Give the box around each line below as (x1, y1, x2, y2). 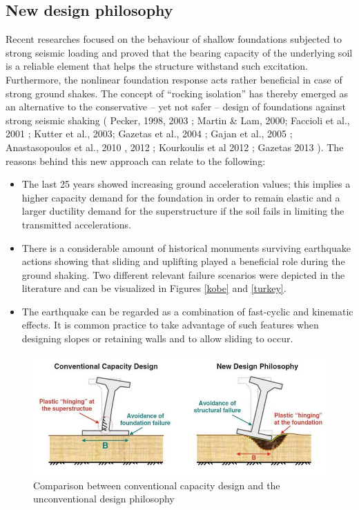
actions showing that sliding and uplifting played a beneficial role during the (21, 254, 345, 268)
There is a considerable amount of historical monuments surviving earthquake (21, 240, 351, 255)
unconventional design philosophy (33, 491, 175, 506)
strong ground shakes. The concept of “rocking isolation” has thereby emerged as (6, 86, 349, 100)
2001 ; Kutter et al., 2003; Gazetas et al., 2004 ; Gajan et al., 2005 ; (6, 126, 293, 141)
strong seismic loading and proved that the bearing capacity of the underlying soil (6, 45, 353, 59)
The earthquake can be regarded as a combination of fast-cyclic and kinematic (21, 304, 353, 318)
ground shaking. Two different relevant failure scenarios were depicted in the (21, 267, 345, 282)
